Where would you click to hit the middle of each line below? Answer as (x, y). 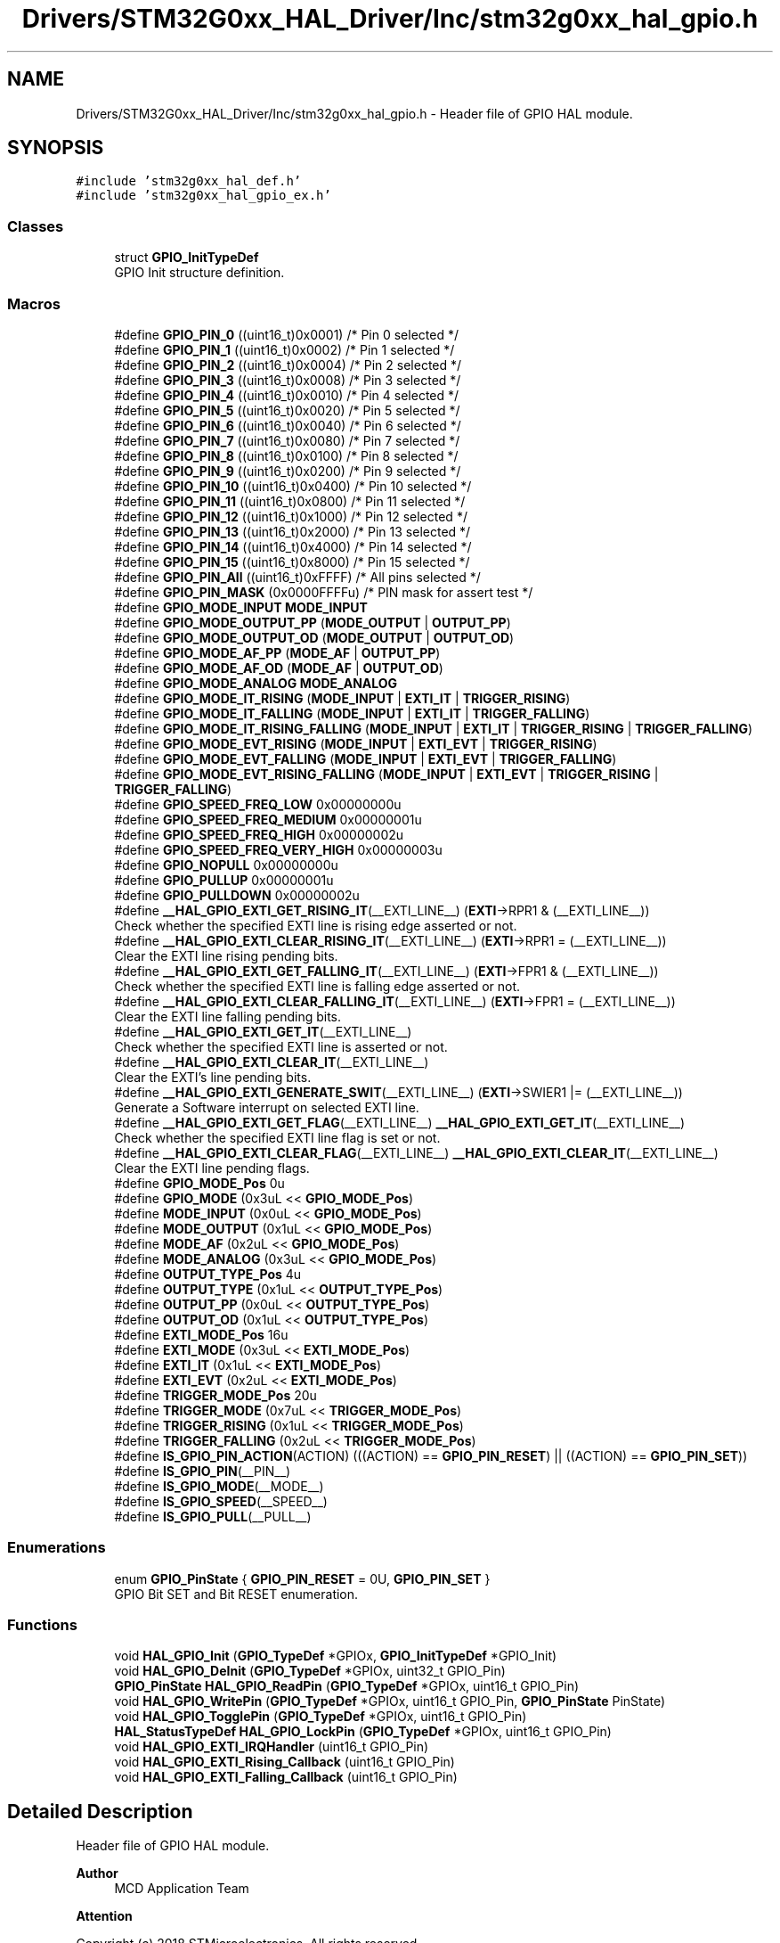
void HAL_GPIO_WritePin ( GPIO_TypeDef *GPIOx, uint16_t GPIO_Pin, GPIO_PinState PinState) (390, 1701)
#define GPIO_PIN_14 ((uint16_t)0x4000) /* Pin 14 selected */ (293, 546)
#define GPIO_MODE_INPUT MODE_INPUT (241, 607)
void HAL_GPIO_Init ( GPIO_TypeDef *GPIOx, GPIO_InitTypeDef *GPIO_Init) (336, 1656)
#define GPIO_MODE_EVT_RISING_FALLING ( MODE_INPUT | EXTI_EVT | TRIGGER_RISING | (386, 774)
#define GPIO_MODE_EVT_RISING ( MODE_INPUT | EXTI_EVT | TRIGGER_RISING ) (356, 743)
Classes (36, 226)
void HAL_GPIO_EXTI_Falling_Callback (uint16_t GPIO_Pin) (286, 1777)
